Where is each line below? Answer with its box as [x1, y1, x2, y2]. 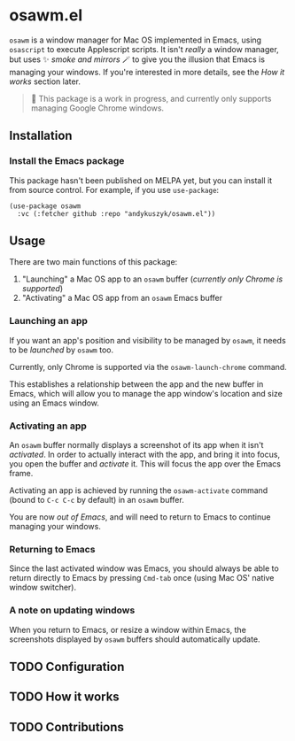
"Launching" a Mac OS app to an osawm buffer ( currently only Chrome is [21, 274, 283, 284]
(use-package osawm [9, 201, 82, 211]
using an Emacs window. [9, 398, 100, 408]
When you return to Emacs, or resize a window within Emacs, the [9, 624, 246, 635]
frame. [9, 468, 34, 479]
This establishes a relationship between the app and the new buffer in [9, 378, 264, 390]
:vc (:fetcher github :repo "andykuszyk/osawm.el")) [17, 209, 216, 218]
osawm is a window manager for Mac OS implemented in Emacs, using [9, 35, 262, 45]
